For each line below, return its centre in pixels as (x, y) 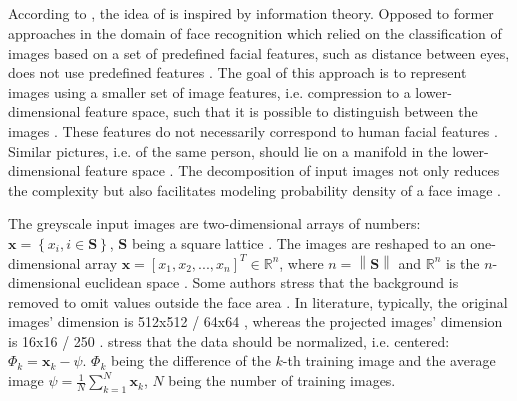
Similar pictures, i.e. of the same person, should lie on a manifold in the (228, 150)
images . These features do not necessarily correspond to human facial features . (253, 130)
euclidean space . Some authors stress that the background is (272, 282)
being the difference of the (190, 360)
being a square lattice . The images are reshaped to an (298, 242)
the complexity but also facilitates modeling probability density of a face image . (255, 189)
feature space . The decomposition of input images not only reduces (292, 170)
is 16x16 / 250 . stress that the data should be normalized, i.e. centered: (229, 340)
